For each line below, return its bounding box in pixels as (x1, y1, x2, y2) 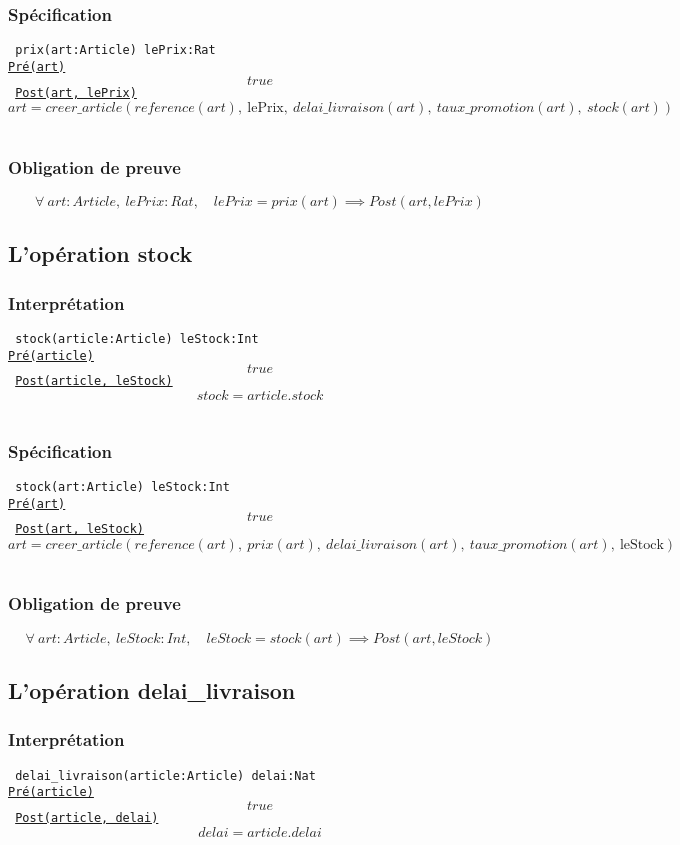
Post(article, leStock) (15, 374, 173, 389)
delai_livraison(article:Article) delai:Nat (15, 768, 316, 783)
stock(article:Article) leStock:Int (15, 332, 259, 347)
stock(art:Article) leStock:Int (15, 479, 230, 494)
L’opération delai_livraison (8, 675, 296, 706)
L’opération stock (8, 238, 193, 269)
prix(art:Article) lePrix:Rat (15, 43, 216, 58)
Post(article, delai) (15, 811, 159, 826)
